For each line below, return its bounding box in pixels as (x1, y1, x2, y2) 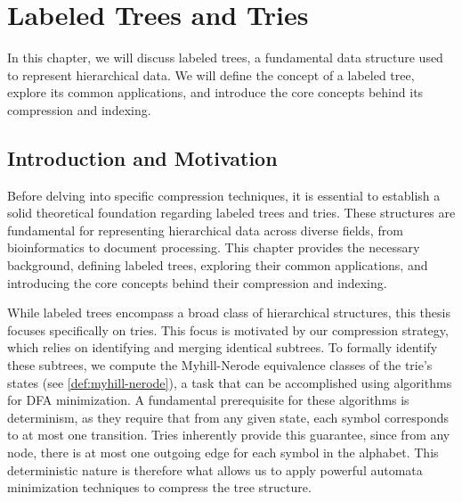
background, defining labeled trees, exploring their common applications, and (7, 256, 428, 275)
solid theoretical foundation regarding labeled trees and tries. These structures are (7, 203, 456, 222)
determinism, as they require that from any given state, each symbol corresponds (7, 407, 450, 426)
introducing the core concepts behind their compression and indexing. (7, 273, 387, 292)
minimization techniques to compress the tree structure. (7, 478, 312, 497)
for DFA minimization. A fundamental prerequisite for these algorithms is (7, 391, 409, 409)
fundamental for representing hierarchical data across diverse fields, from (7, 220, 403, 239)
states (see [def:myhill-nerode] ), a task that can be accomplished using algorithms (7, 373, 452, 391)
